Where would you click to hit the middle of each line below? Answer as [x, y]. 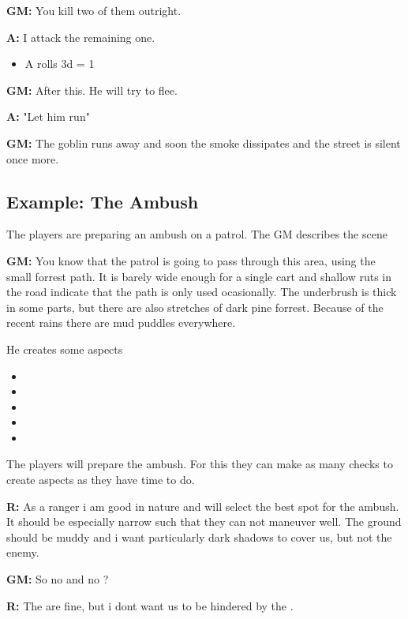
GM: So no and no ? [58, 579]
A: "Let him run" [48, 116]
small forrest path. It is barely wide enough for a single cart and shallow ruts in [199, 276]
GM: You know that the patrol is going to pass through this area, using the [191, 260]
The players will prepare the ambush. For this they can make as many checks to [200, 464]
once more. [33, 158]
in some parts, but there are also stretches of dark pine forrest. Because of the [195, 307]
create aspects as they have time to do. [101, 480]
